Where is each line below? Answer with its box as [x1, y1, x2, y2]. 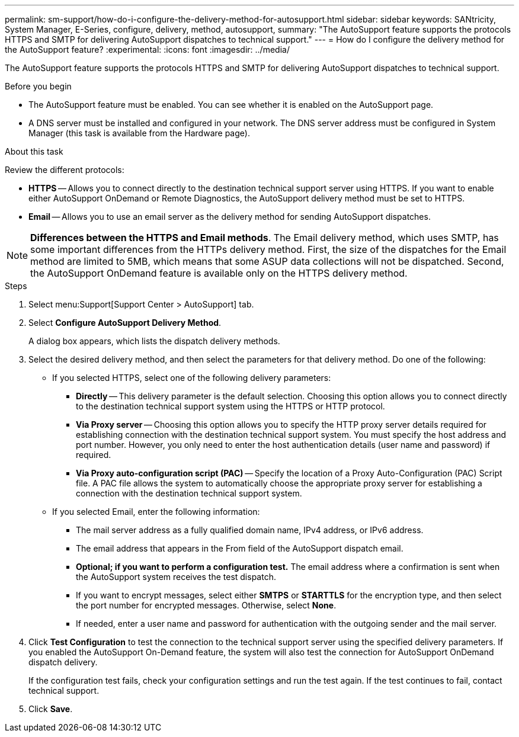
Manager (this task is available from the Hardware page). [28, 128, 250, 138]
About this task [5, 146, 63, 156]
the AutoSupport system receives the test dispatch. [76, 572, 276, 582]
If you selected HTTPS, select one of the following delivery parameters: [52, 373, 331, 383]
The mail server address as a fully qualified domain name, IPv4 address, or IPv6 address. [76, 525, 424, 535]
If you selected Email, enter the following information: [52, 507, 260, 517]
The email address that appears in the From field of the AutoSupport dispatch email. [76, 543, 403, 553]
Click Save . [28, 704, 73, 714]
